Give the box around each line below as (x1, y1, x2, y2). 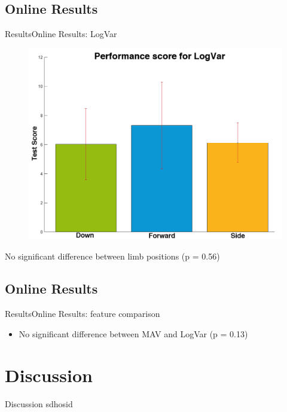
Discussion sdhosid (5, 397, 73, 410)
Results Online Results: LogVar (5, 28, 117, 40)
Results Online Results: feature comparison (5, 307, 160, 320)
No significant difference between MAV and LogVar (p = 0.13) (19, 327, 248, 340)
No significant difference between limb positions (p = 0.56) (5, 250, 220, 263)
